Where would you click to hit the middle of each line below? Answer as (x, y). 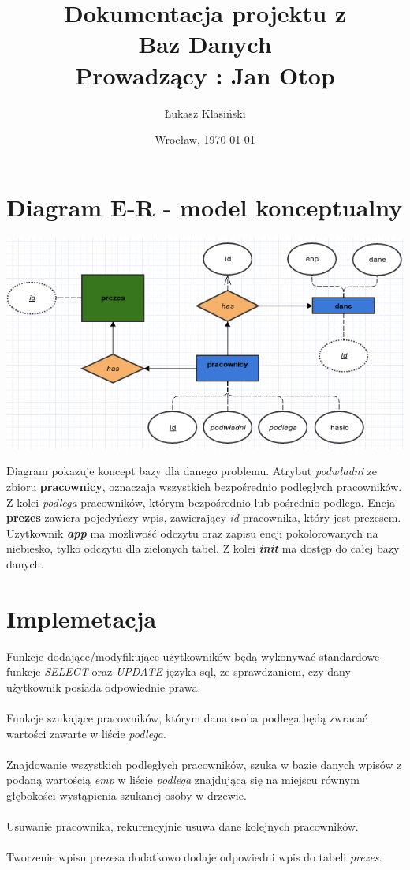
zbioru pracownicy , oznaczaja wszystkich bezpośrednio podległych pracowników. (204, 486)
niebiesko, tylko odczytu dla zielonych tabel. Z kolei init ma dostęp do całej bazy (203, 548)
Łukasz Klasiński (205, 112)
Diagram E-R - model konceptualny (205, 206)
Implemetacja (82, 618)
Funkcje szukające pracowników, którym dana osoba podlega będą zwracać (187, 717)
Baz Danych (205, 44)
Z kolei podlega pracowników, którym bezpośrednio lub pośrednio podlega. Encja (201, 502)
